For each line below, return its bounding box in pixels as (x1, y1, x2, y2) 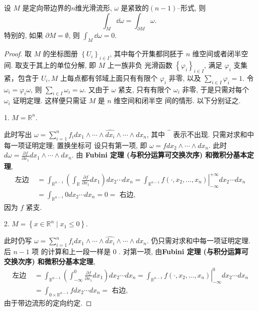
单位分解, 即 (57, 59, 96, 70)
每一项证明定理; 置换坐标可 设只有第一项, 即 (4, 140, 147, 150)
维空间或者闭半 (192, 48, 241, 59)
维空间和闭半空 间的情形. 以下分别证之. (113, 95, 241, 106)
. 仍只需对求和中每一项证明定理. (147, 235, 251, 246)
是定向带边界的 (22, 2, 71, 12)
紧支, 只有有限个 (118, 84, 172, 94)
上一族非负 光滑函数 (107, 59, 172, 70)
